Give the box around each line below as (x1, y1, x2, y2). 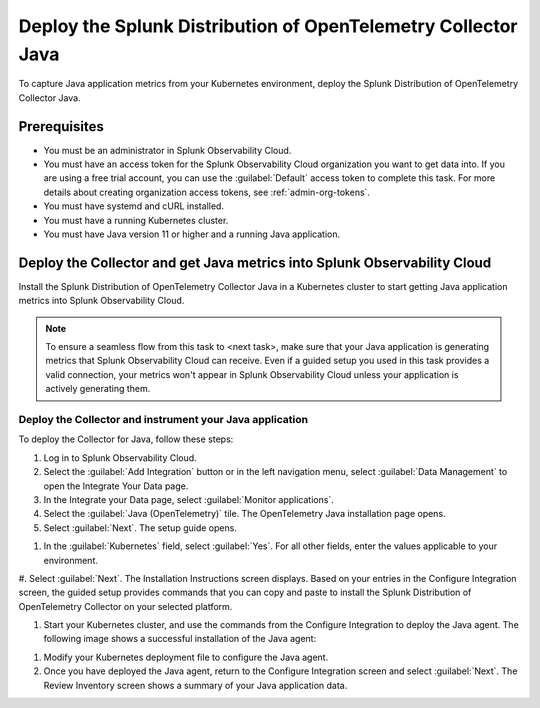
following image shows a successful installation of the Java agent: (43, 633, 317, 645)
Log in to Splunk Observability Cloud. (43, 451, 197, 464)
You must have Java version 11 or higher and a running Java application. (43, 228, 341, 240)
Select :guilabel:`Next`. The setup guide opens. (43, 521, 237, 534)
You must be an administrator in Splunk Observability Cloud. (43, 144, 292, 156)
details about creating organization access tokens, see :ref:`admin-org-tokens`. (43, 186, 370, 198)
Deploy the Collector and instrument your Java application (18, 413, 309, 426)
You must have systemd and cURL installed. (43, 200, 225, 212)
